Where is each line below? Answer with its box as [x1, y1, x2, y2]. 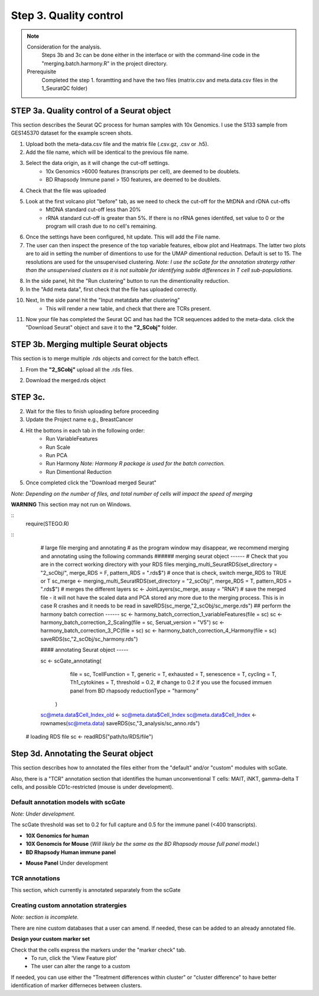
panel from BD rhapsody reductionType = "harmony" [70, 687, 199, 694]
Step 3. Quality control [11, 9, 123, 22]
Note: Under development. [11, 810, 76, 817]
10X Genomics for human [25, 832, 89, 839]
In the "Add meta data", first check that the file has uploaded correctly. [25, 286, 198, 293]
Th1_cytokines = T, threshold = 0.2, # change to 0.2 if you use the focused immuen [70, 679, 272, 686]
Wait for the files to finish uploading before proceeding [25, 408, 159, 415]
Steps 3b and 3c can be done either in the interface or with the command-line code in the [41, 51, 260, 59]
